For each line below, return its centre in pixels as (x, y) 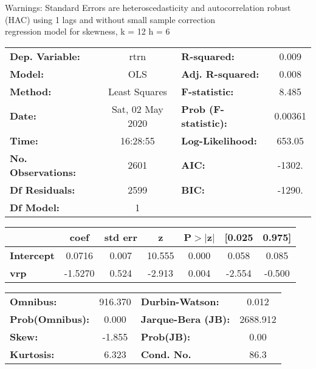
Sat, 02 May (137, 109)
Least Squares (137, 91)
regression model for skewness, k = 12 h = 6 (88, 31)
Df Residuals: (43, 189)
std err (121, 237)
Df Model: (35, 207)
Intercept (32, 255)
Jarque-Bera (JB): (185, 319)
